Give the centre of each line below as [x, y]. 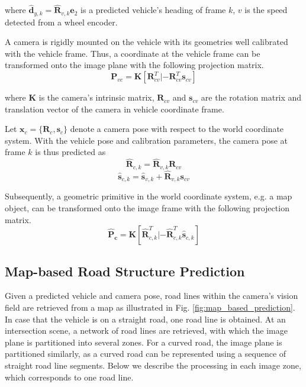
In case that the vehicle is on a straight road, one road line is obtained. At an [145, 319]
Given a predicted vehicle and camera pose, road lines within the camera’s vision [152, 296]
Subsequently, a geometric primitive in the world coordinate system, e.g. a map [149, 196]
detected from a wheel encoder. [61, 22]
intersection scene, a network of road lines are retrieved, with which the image [146, 330]
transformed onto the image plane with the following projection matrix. [134, 65]
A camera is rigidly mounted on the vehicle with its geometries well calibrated [146, 42]
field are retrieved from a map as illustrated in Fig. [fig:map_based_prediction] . [150, 307]
